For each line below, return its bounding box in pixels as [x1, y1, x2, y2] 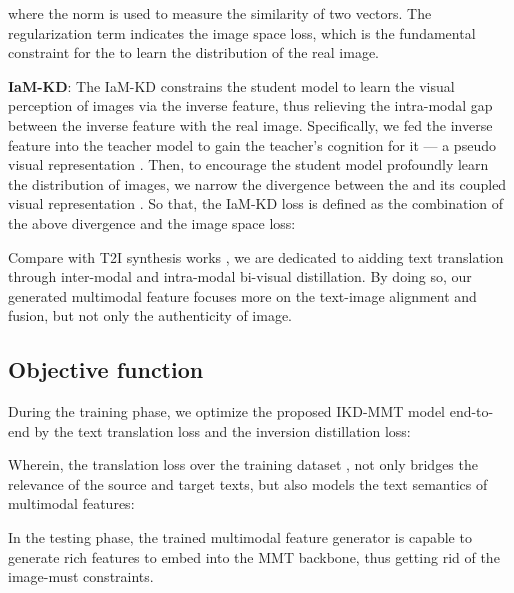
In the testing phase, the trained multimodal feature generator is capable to [8, 527, 472, 548]
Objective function [8, 354, 204, 385]
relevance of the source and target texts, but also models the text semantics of [8, 473, 488, 494]
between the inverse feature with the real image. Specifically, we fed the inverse [8, 114, 493, 135]
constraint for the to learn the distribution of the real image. [8, 42, 379, 63]
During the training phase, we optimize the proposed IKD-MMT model [8, 401, 446, 422]
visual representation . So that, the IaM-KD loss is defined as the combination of [8, 193, 504, 214]
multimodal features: [8, 493, 135, 514]
